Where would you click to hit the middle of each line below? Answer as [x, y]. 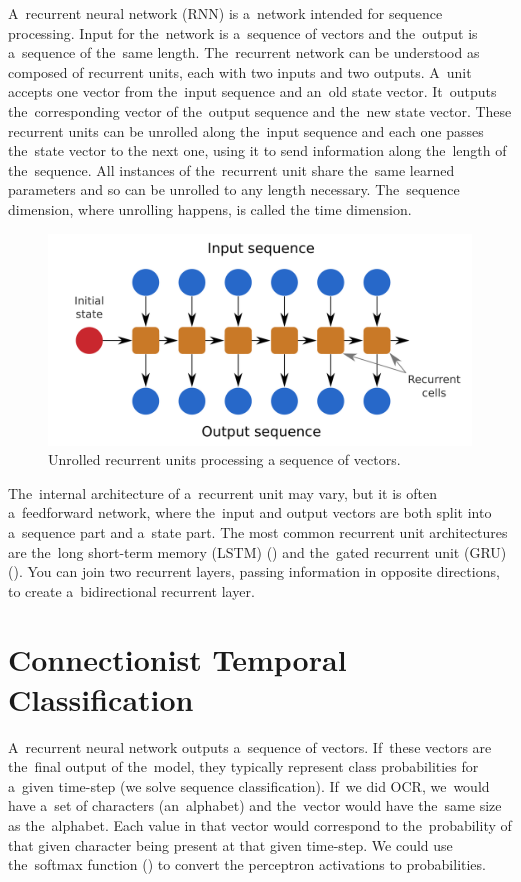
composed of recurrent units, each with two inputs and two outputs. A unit [240, 71]
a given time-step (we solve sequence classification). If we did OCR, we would [249, 785]
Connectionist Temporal [177, 659]
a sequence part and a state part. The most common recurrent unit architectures [258, 531]
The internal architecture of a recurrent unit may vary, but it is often [222, 492]
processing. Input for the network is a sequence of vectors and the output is [243, 32]
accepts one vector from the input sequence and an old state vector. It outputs [252, 91]
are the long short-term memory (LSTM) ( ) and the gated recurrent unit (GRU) [257, 551]
